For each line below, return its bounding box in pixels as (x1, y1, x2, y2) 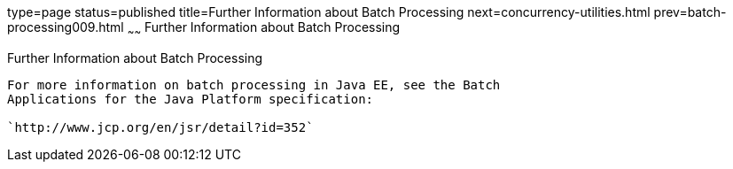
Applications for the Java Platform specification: (7, 91, 374, 106)
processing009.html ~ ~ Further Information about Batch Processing (7, 19, 401, 38)
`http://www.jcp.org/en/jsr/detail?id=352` (7, 119, 314, 134)
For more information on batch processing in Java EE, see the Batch (7, 77, 501, 92)
